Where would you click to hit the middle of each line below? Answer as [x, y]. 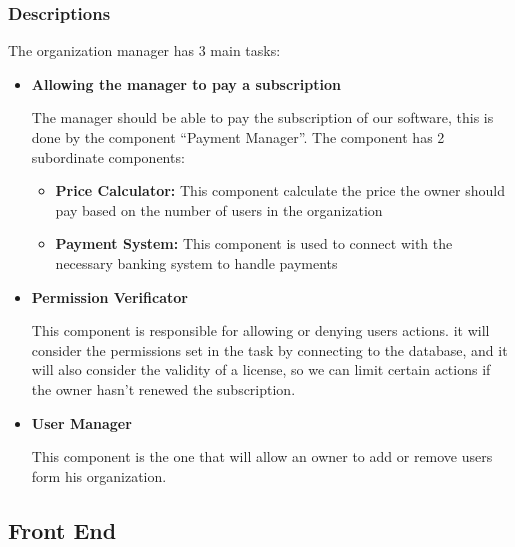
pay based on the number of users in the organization [219, 209]
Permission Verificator [109, 296]
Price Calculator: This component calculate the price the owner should [280, 190]
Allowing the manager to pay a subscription [186, 83]
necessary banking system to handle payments [196, 262]
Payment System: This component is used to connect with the [254, 243]
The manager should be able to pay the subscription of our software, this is [262, 117]
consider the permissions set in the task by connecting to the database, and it [269, 349]
